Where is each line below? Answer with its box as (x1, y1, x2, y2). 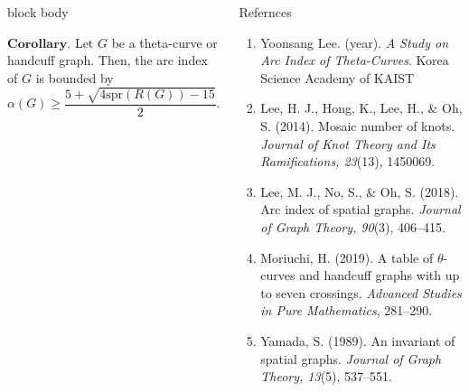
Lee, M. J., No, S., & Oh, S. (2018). (260, 182, 459, 201)
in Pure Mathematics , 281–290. (260, 301, 433, 320)
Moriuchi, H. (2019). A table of (260, 247, 434, 266)
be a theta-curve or (111, 33, 218, 51)
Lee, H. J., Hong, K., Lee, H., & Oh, (260, 98, 463, 117)
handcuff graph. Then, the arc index (7, 51, 208, 70)
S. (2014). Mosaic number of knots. (260, 116, 455, 135)
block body (7, 3, 69, 21)
